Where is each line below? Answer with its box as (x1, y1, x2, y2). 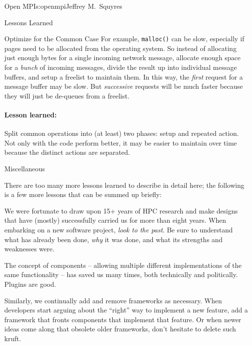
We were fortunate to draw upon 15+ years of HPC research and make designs (4, 205, 238, 215)
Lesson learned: (4, 110, 57, 119)
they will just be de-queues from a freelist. (4, 90, 130, 100)
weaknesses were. (4, 244, 55, 254)
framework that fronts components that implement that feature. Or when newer (4, 314, 241, 324)
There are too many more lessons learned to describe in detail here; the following (4, 180, 244, 190)
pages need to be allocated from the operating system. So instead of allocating (4, 43, 237, 53)
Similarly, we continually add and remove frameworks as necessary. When (4, 295, 222, 305)
